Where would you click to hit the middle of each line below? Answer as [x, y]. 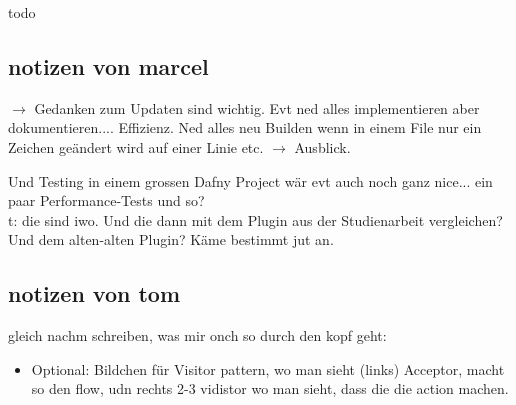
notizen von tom [94, 293]
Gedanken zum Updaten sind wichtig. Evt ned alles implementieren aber [257, 107]
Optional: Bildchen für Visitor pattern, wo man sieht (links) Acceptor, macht [268, 368]
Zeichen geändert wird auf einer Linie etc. [136, 146]
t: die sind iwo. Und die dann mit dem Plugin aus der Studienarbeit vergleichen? [255, 219]
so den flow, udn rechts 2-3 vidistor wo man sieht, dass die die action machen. [270, 388]
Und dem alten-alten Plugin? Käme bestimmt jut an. [171, 239]
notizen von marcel [108, 65]
